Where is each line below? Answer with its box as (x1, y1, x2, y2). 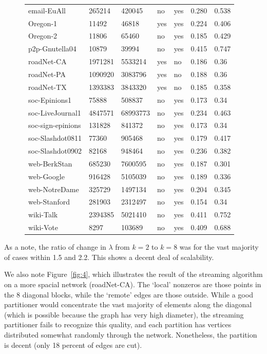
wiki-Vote (28, 222, 58, 233)
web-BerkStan (28, 158, 72, 169)
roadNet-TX (28, 81, 67, 92)
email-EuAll (28, 5, 66, 15)
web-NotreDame (28, 183, 79, 194)
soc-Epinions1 (28, 94, 71, 105)
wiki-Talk (28, 209, 58, 220)
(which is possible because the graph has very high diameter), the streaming (4, 309, 244, 320)
